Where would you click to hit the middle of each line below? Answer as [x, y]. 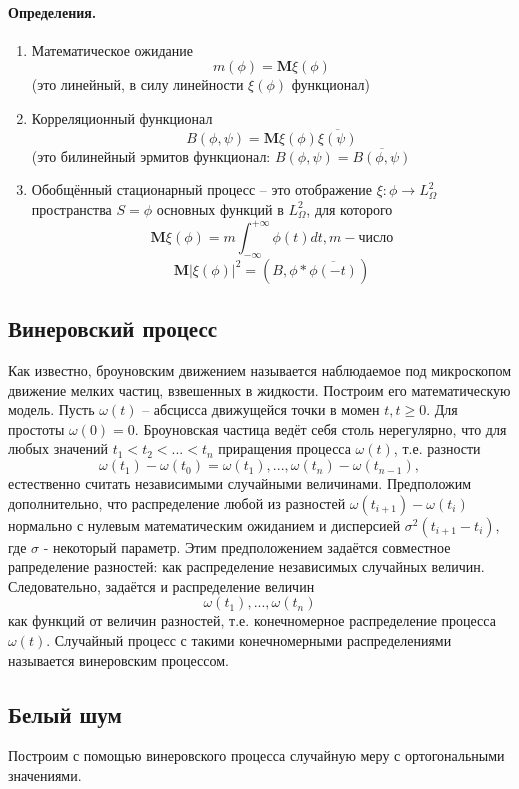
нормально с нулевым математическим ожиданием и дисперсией [204, 524]
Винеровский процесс [113, 328]
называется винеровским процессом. [118, 659]
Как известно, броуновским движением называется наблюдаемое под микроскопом [260, 370]
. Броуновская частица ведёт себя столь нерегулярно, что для [320, 428]
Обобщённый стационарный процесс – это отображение [202, 189]
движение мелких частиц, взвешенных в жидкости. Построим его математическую [259, 389]
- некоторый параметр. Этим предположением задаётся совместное [247, 546]
